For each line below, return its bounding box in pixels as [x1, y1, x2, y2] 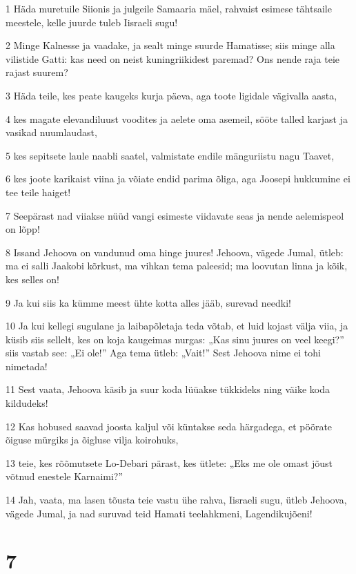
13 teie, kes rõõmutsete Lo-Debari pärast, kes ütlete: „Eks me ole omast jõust [6, 455, 333, 470]
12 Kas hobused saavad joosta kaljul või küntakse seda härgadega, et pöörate [6, 419, 333, 433]
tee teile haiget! [6, 184, 71, 199]
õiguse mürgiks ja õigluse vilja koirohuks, [6, 432, 179, 447]
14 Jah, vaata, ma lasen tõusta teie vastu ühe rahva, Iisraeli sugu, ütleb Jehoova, [6, 492, 347, 507]
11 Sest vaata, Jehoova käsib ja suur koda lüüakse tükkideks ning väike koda [6, 382, 330, 396]
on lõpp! [6, 222, 40, 236]
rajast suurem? [6, 65, 68, 79]
